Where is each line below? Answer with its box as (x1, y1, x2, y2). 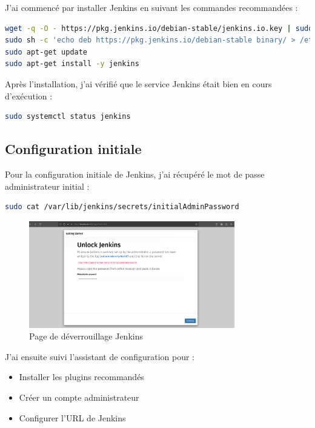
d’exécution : (5, 89, 53, 102)
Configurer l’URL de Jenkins (19, 411, 126, 424)
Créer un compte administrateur (19, 390, 139, 403)
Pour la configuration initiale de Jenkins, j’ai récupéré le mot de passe (5, 167, 265, 180)
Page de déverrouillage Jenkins (29, 330, 143, 343)
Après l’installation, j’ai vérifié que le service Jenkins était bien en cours (5, 77, 272, 90)
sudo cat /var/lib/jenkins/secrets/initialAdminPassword (5, 202, 239, 212)
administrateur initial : (5, 179, 90, 192)
